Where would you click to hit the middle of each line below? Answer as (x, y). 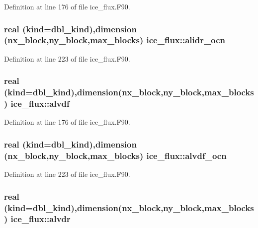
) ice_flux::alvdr (37, 219)
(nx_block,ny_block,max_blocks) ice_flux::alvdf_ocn (115, 155)
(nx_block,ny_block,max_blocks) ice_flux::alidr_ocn (115, 40)
